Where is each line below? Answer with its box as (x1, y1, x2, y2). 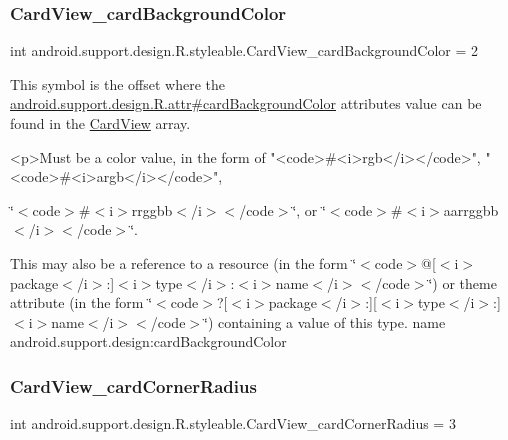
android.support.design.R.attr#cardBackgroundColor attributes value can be (10, 93, 482, 114)
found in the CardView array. (10, 113, 191, 133)
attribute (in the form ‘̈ (10, 292, 153, 313)
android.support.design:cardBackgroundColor (10, 331, 287, 352)
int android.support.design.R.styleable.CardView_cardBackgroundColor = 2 (10, 40, 478, 61)
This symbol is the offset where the (10, 73, 225, 94)
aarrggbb (443, 199, 499, 220)
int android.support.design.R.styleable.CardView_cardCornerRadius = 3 (10, 413, 456, 434)
